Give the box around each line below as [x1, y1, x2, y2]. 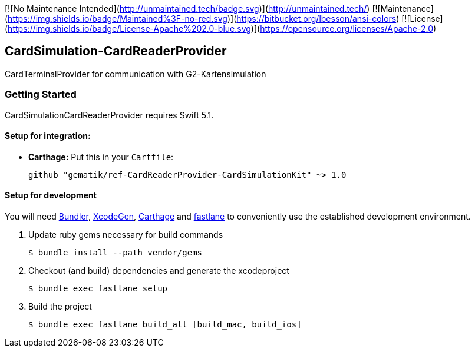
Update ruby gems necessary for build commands [28, 230, 223, 240]
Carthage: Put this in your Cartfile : [28, 151, 174, 162]
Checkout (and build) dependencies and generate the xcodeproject [28, 265, 289, 276]
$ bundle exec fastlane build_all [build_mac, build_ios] [28, 320, 302, 330]
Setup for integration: [5, 131, 91, 141]
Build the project [28, 301, 92, 312]
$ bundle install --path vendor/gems [28, 248, 203, 258]
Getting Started [5, 88, 77, 101]
